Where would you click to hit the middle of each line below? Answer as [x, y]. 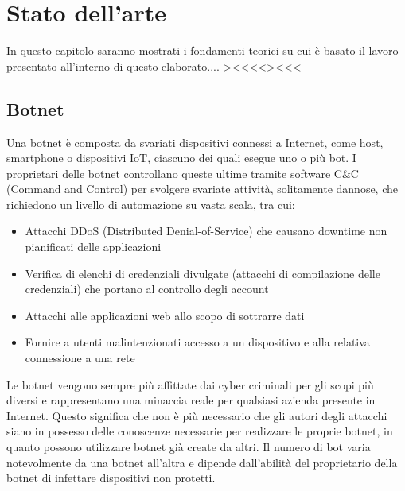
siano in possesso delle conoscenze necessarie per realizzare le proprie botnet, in [200, 431]
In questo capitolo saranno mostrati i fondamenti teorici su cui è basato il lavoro [202, 50]
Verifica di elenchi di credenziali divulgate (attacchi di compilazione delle [202, 273]
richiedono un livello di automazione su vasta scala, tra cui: [151, 204]
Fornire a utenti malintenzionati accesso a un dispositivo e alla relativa [197, 342]
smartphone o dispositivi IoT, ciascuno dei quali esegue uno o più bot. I [181, 158]
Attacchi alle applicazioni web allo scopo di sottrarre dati [165, 315]
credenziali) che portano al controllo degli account [147, 289]
